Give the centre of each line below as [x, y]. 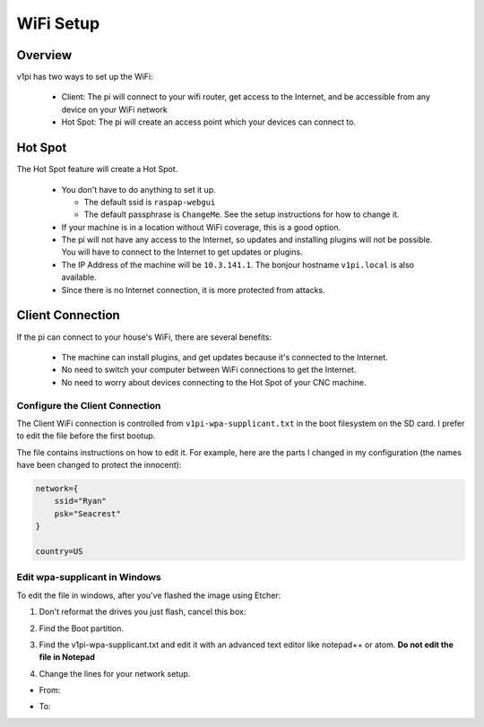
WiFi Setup [58, 23]
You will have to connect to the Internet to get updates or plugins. [182, 252]
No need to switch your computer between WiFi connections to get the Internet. [209, 370]
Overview [44, 55]
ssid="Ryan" [81, 501]
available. [79, 277]
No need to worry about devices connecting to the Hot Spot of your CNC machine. [214, 382]
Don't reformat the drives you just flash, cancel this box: [143, 612]
